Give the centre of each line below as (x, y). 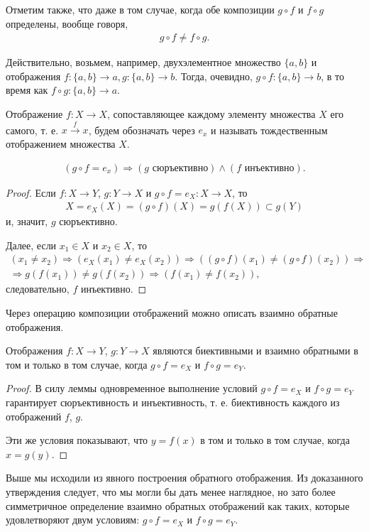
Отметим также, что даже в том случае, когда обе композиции (140, 9)
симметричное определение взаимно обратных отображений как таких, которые (178, 505)
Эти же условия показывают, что (77, 440)
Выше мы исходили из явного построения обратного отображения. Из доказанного (184, 478)
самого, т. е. (32, 130)
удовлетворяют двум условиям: (73, 520)
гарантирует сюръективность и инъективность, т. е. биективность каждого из (173, 402)
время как (27, 90)
